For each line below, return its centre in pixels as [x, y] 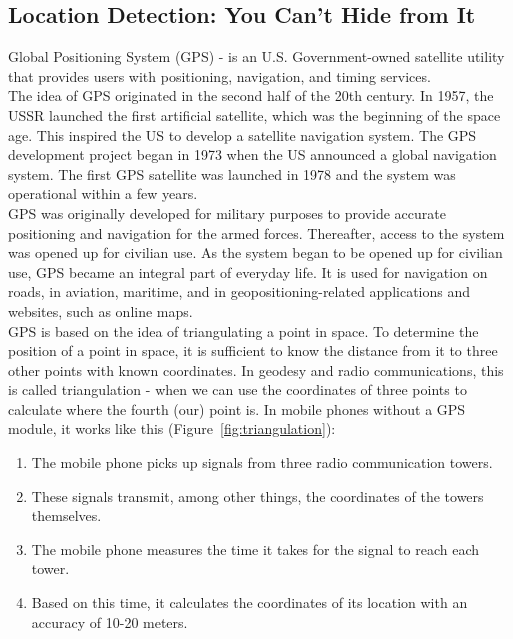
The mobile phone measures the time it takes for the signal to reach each [255, 548]
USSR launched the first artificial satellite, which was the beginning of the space [254, 114]
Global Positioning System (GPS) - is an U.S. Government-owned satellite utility [256, 56]
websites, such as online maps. [100, 310]
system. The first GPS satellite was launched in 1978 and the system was [232, 173]
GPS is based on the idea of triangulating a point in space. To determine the [243, 330]
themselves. [66, 515]
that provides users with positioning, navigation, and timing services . [219, 75]
